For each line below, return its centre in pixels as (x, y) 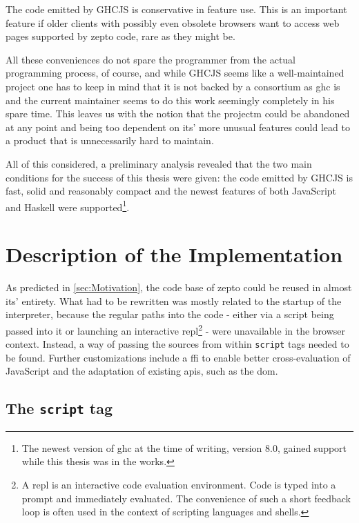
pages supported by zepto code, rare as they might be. (120, 36)
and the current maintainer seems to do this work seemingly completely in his (170, 100)
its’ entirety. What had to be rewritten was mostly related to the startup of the (174, 300)
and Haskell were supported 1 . (68, 206)
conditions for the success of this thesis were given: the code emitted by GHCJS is (179, 177)
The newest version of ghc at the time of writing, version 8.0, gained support (184, 447)
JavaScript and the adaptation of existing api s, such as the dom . (142, 371)
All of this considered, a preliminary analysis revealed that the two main (159, 163)
